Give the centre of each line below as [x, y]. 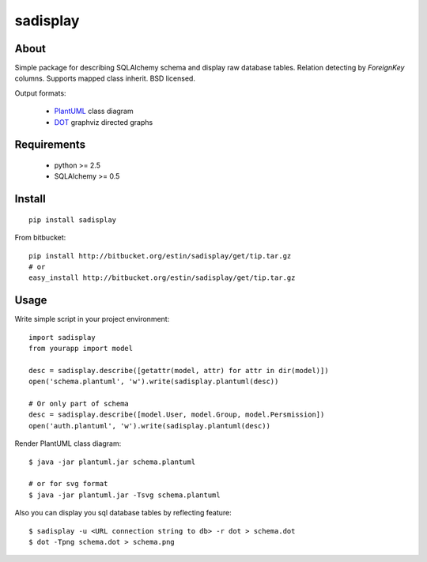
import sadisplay [62, 337]
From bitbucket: [40, 238]
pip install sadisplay [73, 220]
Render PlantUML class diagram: [68, 443]
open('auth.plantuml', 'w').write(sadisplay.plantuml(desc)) [149, 426]
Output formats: [40, 93]
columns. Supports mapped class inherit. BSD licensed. [105, 78]
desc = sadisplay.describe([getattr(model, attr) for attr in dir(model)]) [179, 370]
